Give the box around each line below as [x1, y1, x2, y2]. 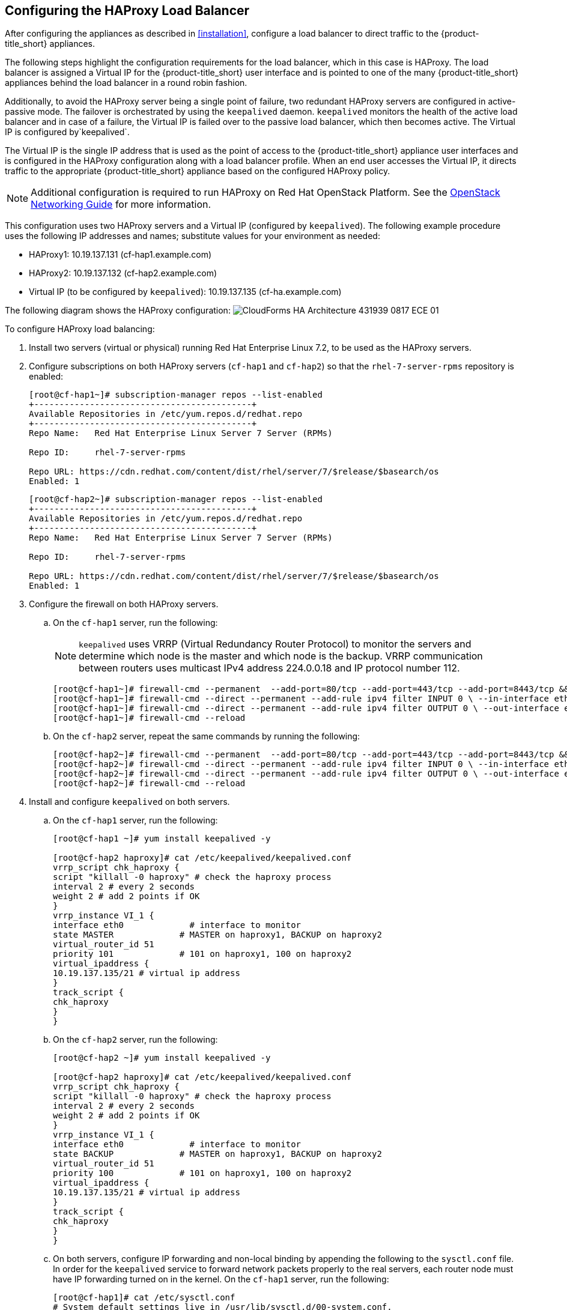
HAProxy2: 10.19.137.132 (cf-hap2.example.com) [29, 268, 217, 279]
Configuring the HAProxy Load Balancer [5, 3, 250, 18]
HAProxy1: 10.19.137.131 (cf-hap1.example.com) [29, 249, 212, 260]
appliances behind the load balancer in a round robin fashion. [5, 77, 247, 88]
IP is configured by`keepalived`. [5, 127, 130, 138]
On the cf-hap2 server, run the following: [53, 1034, 218, 1045]
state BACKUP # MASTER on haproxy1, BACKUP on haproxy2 [53, 1149, 382, 1159]
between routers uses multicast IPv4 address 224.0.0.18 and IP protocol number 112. [79, 662, 460, 675]
